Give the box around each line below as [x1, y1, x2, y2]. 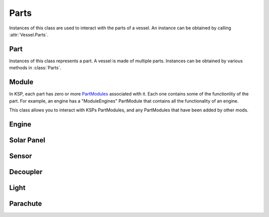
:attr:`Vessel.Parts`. [9, 31, 49, 37]
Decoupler [9, 167, 42, 176]
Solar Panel [9, 136, 45, 144]
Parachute [9, 199, 42, 208]
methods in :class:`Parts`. [9, 65, 62, 71]
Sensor [9, 152, 32, 160]
